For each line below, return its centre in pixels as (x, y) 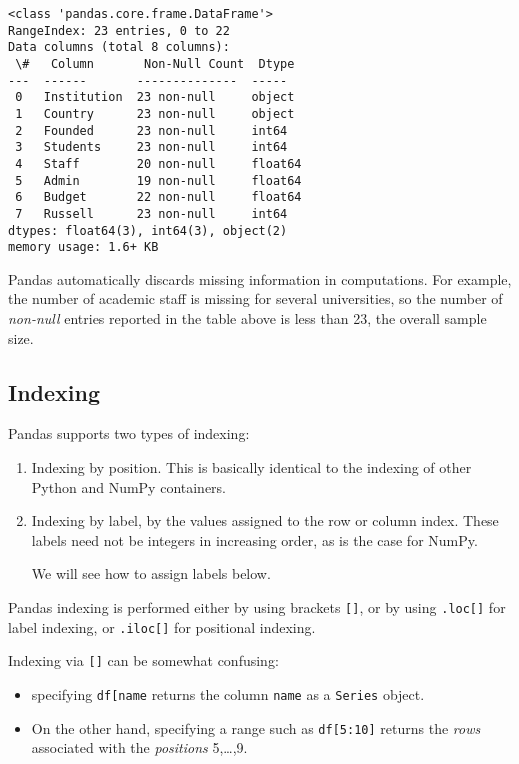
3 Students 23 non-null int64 (151, 147)
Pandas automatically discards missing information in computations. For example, (260, 278)
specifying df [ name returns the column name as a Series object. (228, 693)
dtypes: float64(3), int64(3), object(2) (148, 230)
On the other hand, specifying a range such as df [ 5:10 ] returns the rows (256, 727)
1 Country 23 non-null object (155, 113)
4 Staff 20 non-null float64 (158, 163)
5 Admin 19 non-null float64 (158, 180)
